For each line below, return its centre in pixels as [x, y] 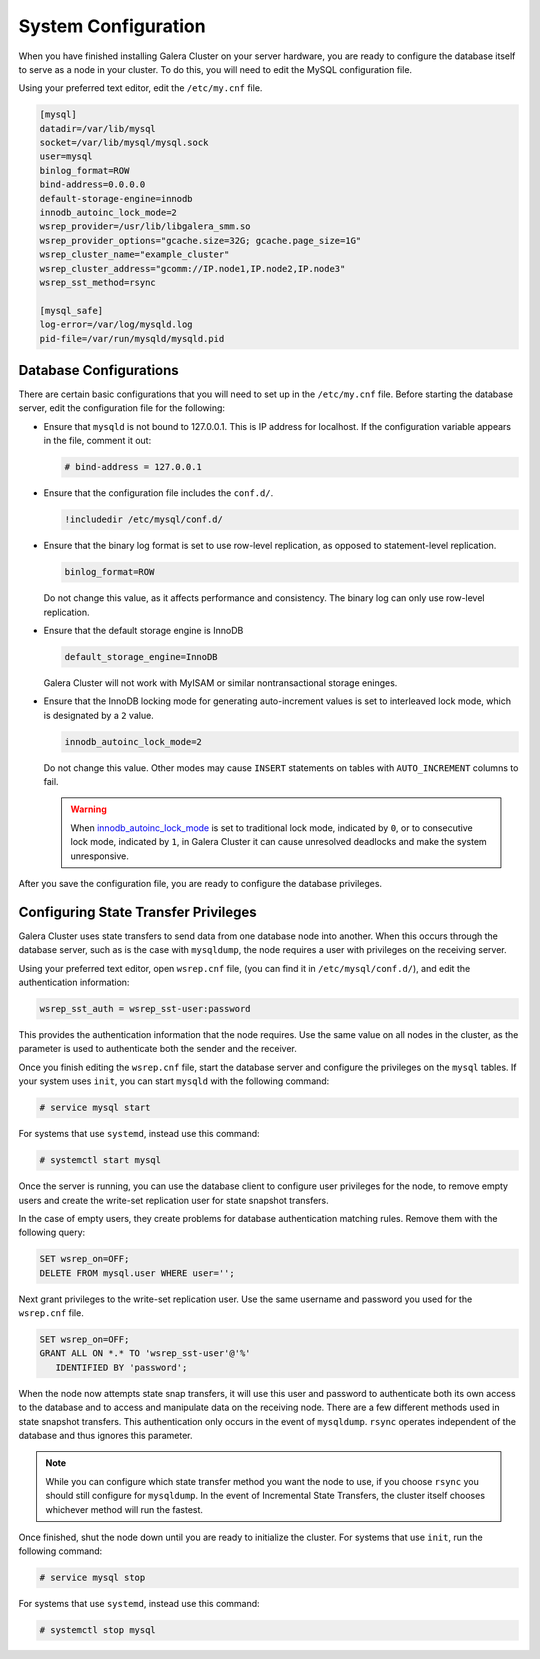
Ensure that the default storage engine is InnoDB [143, 630]
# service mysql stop [92, 1578]
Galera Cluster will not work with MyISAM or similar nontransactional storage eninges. [220, 682]
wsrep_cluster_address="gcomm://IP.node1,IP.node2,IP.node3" [192, 268]
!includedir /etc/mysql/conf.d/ [144, 519]
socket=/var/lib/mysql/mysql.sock [124, 143]
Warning [88, 809]
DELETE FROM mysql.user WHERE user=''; [137, 1273]
